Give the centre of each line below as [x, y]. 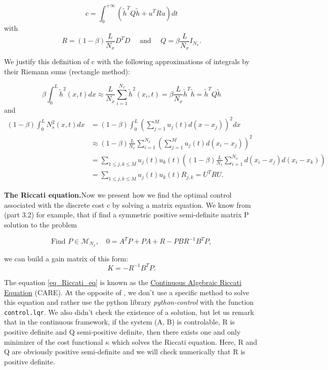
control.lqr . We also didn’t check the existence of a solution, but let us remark [129, 312]
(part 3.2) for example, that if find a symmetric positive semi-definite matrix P [127, 215]
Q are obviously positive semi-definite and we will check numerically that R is [125, 352]
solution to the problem [41, 224]
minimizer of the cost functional [54, 341]
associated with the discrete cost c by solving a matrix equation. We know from [128, 204]
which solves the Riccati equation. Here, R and [184, 341]
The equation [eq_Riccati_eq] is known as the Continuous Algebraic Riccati [123, 282]
